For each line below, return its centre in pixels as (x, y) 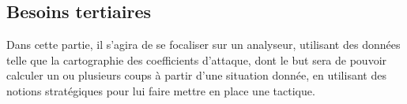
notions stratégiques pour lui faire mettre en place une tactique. (161, 90)
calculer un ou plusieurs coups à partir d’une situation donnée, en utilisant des (196, 75)
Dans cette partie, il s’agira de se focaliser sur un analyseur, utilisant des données (203, 45)
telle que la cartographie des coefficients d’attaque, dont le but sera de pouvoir (197, 59)
